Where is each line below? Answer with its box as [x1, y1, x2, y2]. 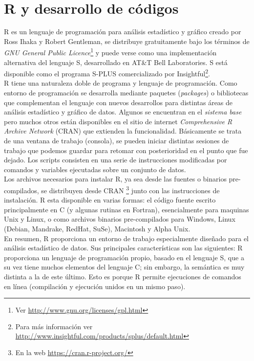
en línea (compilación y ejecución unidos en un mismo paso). [4, 281, 186, 291]
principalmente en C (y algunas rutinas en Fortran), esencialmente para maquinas [4, 204, 249, 214]
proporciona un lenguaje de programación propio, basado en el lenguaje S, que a [4, 252, 244, 262]
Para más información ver [15, 321, 93, 331]
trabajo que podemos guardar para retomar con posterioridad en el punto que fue [4, 145, 248, 155]
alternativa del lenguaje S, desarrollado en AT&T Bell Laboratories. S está [4, 57, 228, 67]
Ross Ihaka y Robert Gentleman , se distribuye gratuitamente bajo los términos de [4, 36, 250, 46]
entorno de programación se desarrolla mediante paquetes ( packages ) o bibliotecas [4, 88, 249, 97]
